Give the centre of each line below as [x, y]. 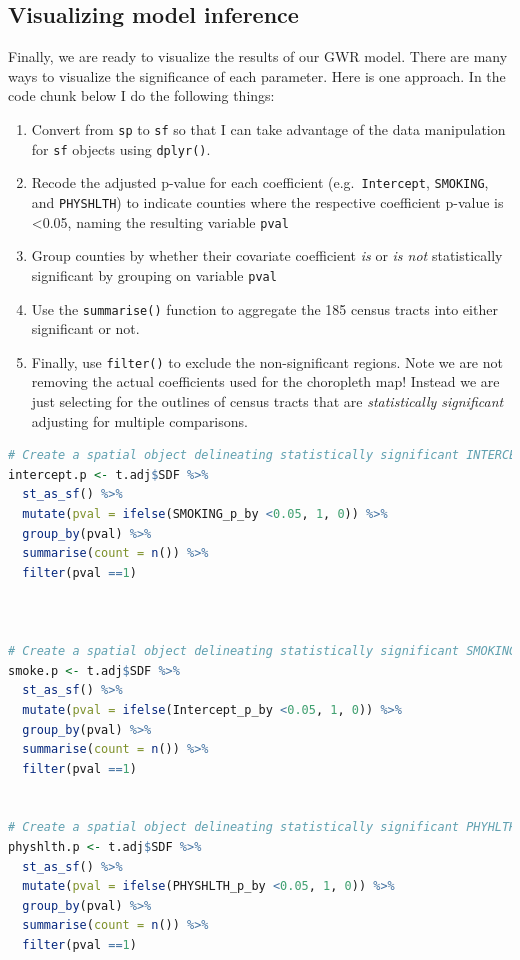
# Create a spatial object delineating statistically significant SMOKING [262, 651]
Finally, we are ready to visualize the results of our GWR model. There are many [258, 56]
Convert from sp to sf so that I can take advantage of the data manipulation [268, 128]
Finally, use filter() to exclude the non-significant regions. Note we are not [267, 361]
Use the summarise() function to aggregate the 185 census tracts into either [264, 308]
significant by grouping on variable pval [154, 274]
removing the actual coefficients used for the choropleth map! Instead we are [265, 381]
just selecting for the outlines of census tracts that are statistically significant [267, 401]
